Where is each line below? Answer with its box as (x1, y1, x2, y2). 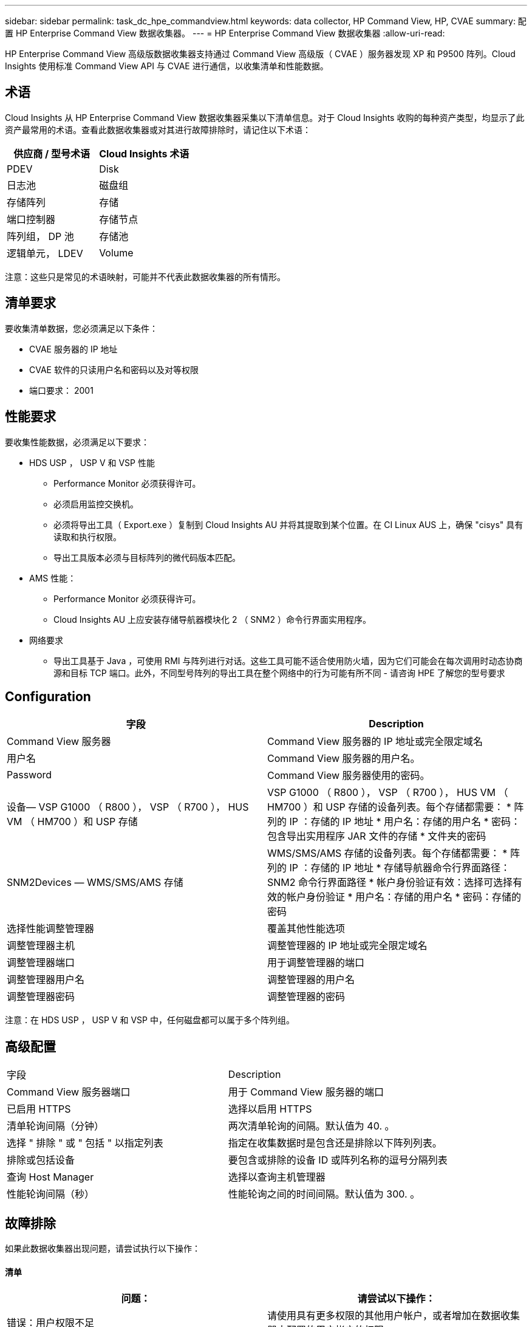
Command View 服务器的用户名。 (267, 752, 420, 765)
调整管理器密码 (7, 990, 75, 1003)
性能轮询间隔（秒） (7, 1188, 95, 1201)
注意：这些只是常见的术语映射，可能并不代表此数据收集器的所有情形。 (5, 271, 285, 282)
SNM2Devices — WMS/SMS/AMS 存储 (7, 876, 183, 889)
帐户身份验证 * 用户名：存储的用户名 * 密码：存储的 (287, 891, 522, 904)
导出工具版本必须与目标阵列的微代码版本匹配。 (53, 552, 240, 563)
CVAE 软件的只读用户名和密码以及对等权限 (29, 364, 199, 375)
